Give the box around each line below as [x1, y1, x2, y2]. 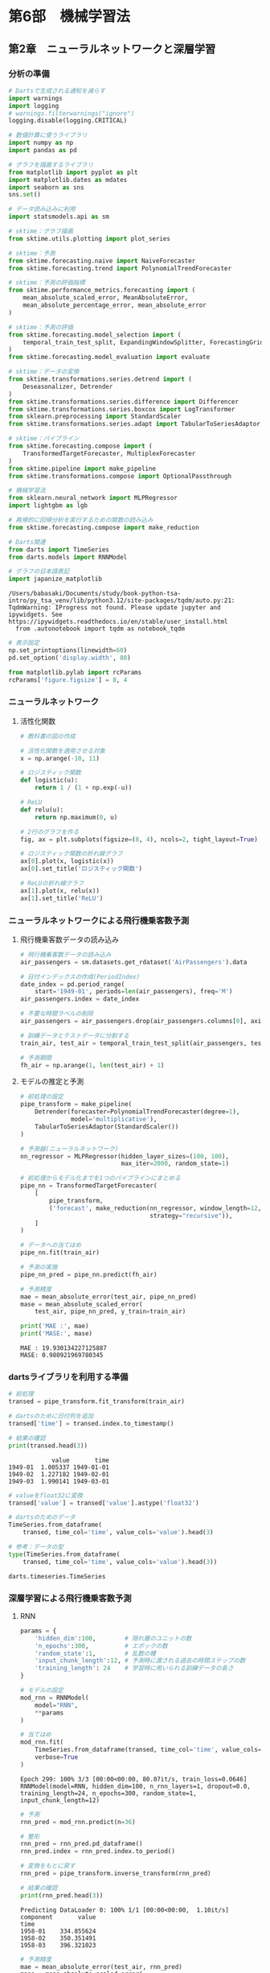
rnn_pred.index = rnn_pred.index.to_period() [19, 1847, 175, 1855]
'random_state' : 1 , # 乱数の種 [35, 1649, 157, 1657]
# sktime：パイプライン [8, 435, 80, 443]
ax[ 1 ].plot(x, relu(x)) [19, 886, 100, 894]
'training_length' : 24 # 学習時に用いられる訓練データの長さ [35, 1664, 234, 1673]
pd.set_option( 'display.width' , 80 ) [8, 654, 131, 662]
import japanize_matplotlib [8, 575, 103, 584]
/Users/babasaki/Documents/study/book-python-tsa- [8, 589, 182, 598]
